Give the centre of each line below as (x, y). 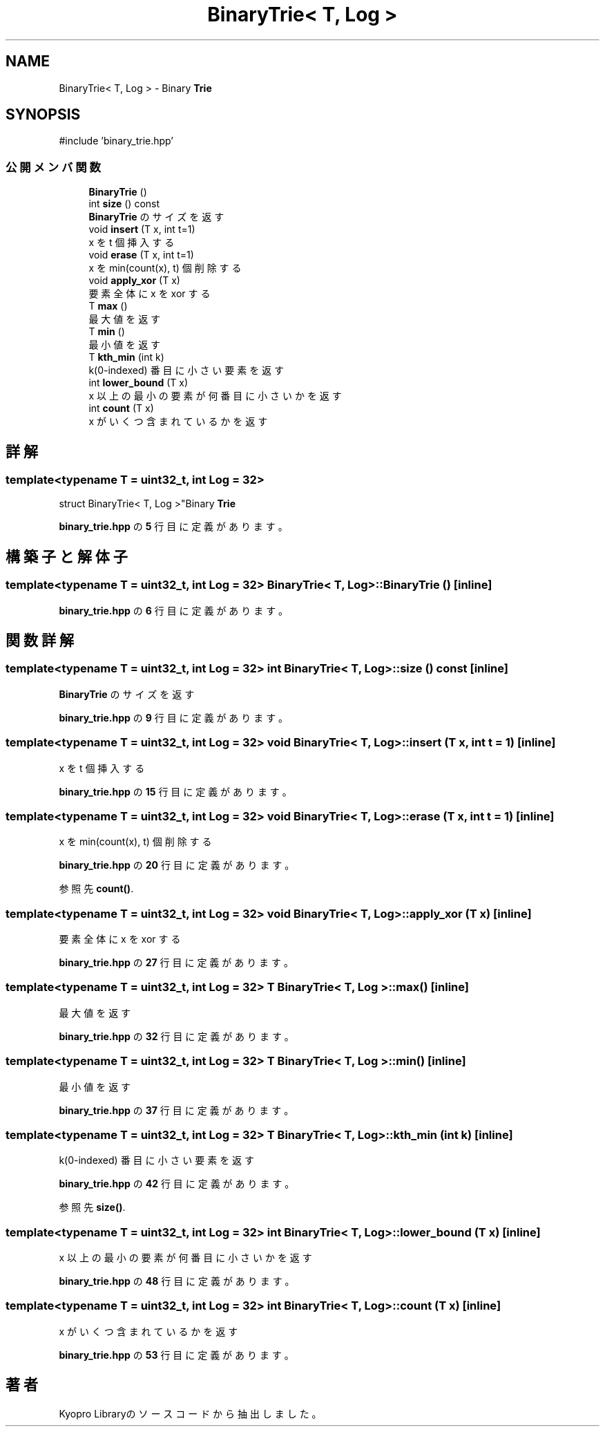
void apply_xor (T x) (134, 281)
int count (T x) (121, 408)
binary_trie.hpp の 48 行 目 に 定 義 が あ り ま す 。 (177, 1281)
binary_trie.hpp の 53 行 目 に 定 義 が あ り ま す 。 (176, 1355)
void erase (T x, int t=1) (141, 255)
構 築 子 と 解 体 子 (67, 556)
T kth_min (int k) (126, 357)
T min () (107, 332)
